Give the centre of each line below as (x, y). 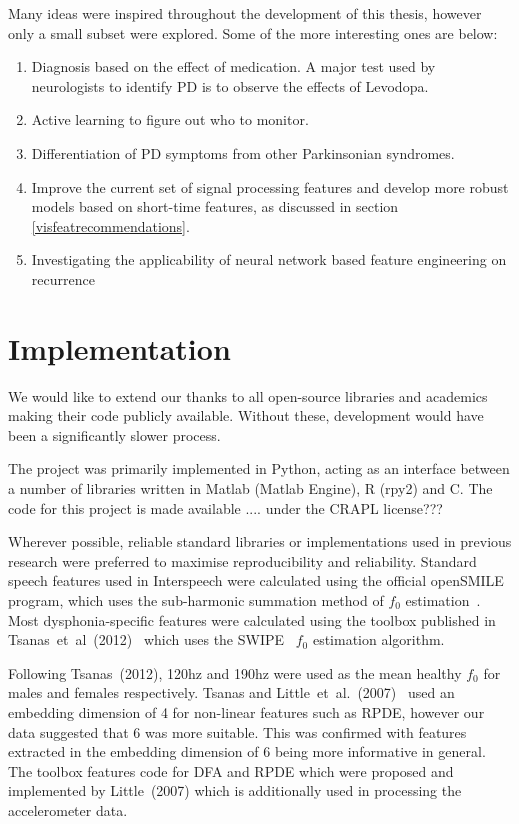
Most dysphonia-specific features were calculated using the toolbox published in (252, 619)
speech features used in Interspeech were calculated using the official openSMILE (256, 580)
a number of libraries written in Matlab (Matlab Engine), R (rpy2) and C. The (250, 488)
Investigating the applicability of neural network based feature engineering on (269, 259)
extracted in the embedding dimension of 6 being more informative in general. (247, 751)
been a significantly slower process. (114, 434)
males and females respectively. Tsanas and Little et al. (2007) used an (231, 692)
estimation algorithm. (378, 639)
